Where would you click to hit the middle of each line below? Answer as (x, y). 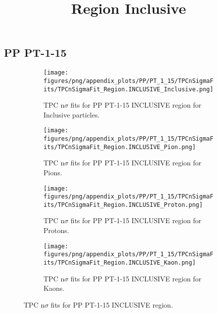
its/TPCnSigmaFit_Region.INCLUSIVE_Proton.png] (123, 205)
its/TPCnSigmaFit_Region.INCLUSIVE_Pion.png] (120, 147)
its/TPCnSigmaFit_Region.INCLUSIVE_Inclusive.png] (129, 89)
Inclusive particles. (72, 114)
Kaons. (54, 288)
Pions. (53, 172)
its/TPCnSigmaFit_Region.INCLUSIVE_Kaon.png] (120, 262)
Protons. (56, 230)
